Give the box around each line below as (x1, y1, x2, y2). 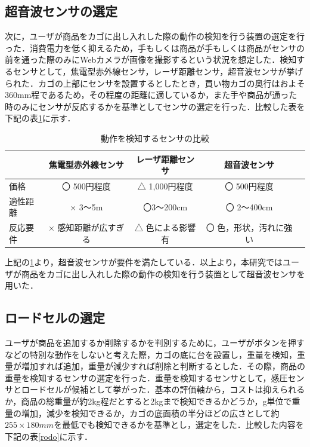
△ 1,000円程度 (137, 179, 193, 192)
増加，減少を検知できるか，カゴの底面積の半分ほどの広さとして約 (21, 406, 280, 419)
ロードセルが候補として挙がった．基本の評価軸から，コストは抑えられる (21, 383, 305, 396)
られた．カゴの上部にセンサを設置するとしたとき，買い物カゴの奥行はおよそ (5, 76, 305, 89)
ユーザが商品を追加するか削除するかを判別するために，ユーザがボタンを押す (5, 336, 305, 348)
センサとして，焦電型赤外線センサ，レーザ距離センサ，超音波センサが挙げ (13, 65, 303, 77)
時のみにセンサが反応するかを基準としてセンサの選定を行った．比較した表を (5, 100, 305, 112)
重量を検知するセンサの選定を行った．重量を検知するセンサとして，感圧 (5, 371, 288, 384)
